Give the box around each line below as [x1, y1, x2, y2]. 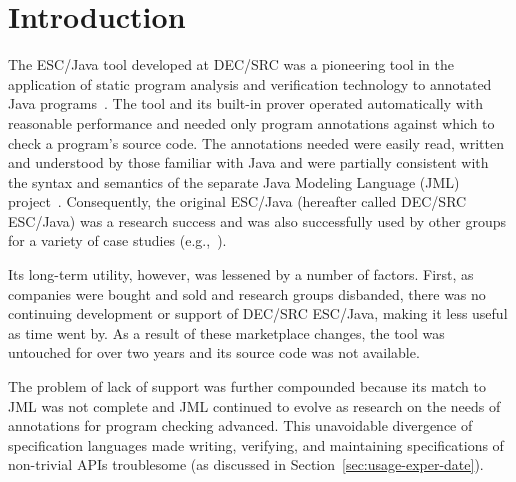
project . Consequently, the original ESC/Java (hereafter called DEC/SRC [8, 191, 467, 212]
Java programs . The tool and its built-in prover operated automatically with [8, 93, 484, 114]
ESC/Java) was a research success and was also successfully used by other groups [8, 210, 506, 231]
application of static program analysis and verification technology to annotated [8, 73, 492, 94]
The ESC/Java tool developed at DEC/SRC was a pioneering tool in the [8, 54, 454, 75]
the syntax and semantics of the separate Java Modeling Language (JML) [8, 171, 460, 192]
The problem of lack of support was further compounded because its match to [8, 376, 487, 397]
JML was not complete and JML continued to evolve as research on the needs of [8, 395, 501, 416]
